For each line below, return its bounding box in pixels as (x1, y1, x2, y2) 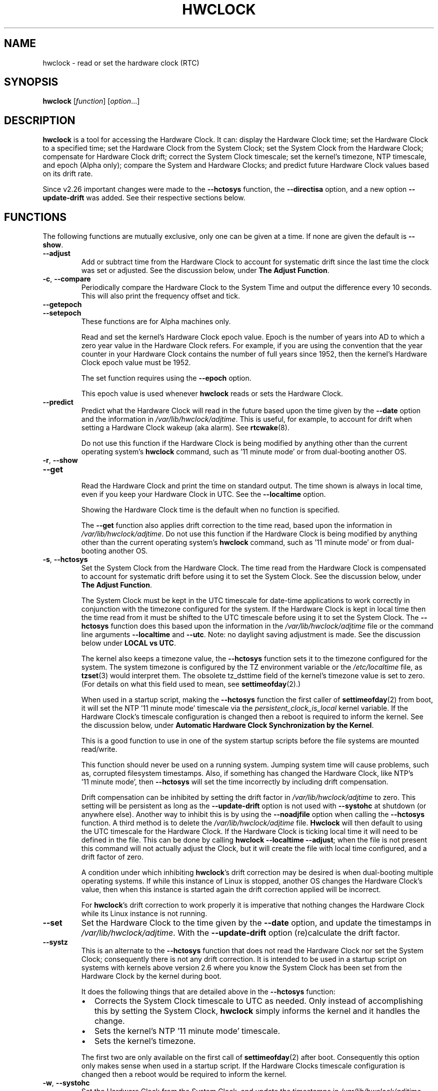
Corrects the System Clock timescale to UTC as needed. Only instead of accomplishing (94, 996, 423, 1006)
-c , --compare (42, 275, 91, 284)
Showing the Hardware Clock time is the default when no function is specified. (81, 505, 340, 514)
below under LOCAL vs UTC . (81, 639, 176, 648)
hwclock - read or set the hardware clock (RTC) (42, 58, 199, 67)
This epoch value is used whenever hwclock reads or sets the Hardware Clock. (81, 389, 343, 398)
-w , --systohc (42, 1078, 90, 1087)
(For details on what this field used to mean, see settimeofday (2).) (81, 680, 301, 689)
